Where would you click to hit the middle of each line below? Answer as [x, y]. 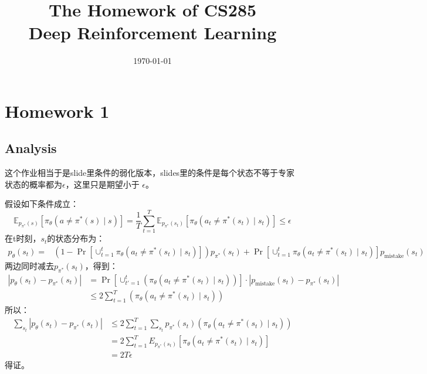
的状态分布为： [76, 238]
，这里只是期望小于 [102, 184]
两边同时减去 [29, 265]
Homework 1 [57, 110]
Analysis [31, 148]
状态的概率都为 [33, 184]
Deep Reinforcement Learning [152, 33]
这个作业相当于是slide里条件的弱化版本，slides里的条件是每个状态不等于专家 [150, 173]
